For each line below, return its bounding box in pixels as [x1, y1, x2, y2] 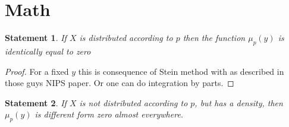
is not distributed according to [79, 96, 188, 109]
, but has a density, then [194, 96, 283, 109]
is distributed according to [79, 31, 173, 44]
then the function [183, 31, 246, 44]
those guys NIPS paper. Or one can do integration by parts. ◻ [5, 77, 234, 89]
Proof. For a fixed [5, 65, 69, 77]
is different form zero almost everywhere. [34, 108, 184, 120]
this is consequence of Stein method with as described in [78, 65, 284, 77]
